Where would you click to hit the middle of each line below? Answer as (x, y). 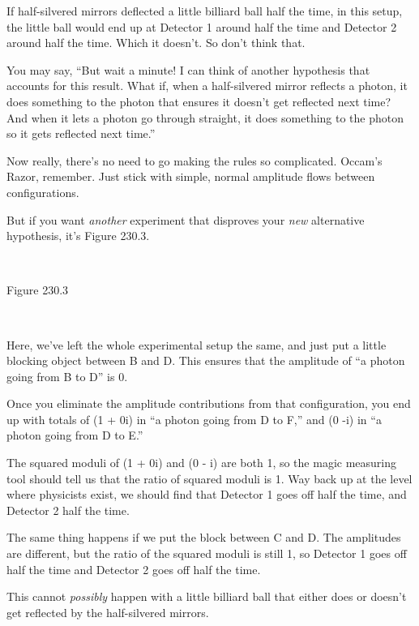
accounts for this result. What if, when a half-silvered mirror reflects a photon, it (207, 86)
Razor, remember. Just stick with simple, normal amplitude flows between (191, 176)
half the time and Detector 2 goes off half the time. (134, 569)
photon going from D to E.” (75, 435)
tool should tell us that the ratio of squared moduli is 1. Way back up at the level (209, 478)
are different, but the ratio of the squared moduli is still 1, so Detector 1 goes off (207, 553)
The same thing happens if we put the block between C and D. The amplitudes (204, 537)
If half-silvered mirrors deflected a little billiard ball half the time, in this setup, (205, 11)
